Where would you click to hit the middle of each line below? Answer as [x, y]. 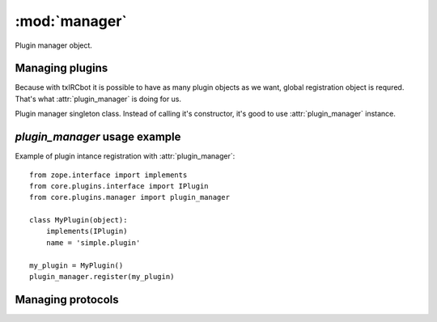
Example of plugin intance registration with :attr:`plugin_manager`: [125, 156]
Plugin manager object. [54, 45]
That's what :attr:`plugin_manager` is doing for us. [98, 99]
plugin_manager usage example [98, 137]
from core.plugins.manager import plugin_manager [130, 197]
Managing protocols [67, 299]
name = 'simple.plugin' [93, 242]
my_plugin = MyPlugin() [76, 265]
